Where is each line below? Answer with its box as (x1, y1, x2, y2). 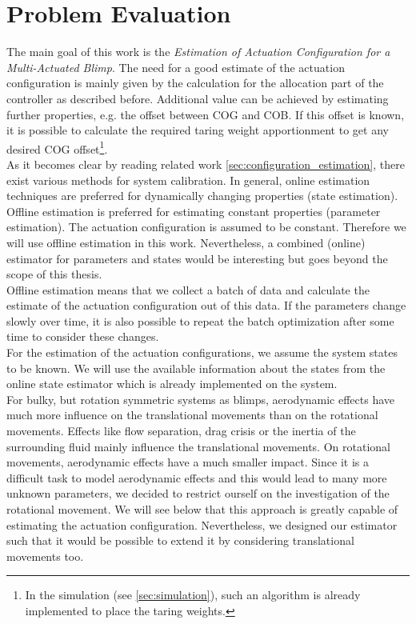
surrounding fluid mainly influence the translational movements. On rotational (6, 438, 390, 454)
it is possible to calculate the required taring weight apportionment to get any (6, 122, 389, 138)
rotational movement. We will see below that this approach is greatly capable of (6, 501, 398, 517)
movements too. (6, 547, 84, 564)
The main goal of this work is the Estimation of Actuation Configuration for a (6, 43, 390, 60)
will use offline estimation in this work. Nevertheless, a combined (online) (6, 234, 366, 250)
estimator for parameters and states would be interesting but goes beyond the (6, 250, 388, 266)
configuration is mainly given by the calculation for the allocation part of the (6, 74, 384, 91)
